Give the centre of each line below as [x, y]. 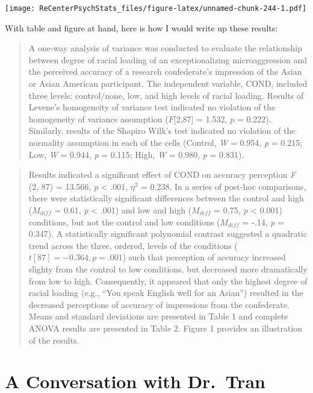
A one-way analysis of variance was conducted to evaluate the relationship [165, 48]
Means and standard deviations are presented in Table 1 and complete [158, 316]
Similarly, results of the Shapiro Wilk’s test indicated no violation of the [162, 130]
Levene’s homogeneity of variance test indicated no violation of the [152, 107]
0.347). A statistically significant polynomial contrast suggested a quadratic [168, 234]
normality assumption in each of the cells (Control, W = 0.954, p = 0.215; [166, 142]
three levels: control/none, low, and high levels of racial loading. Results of [166, 95]
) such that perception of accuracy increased [204, 257]
